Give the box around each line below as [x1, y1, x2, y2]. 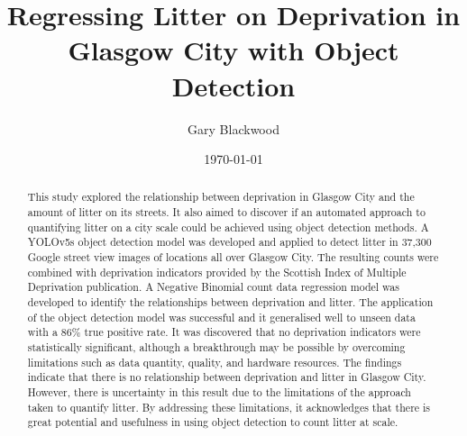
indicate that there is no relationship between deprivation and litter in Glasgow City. [27, 369, 426, 385]
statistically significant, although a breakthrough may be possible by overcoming [27, 340, 406, 355]
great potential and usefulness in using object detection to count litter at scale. [27, 414, 398, 430]
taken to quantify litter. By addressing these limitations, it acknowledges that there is [27, 399, 431, 414]
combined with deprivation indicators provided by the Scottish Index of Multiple [27, 264, 407, 279]
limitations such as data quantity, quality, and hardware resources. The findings [27, 354, 402, 369]
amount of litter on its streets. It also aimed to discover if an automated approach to [27, 204, 426, 220]
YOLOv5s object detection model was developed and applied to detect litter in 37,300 [27, 234, 432, 250]
